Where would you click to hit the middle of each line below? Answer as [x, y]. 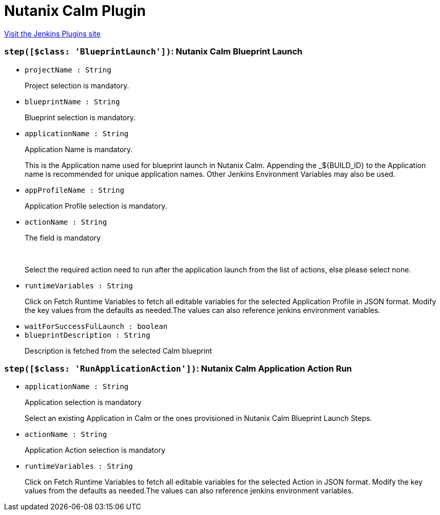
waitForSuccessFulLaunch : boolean [96, 326]
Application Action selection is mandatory [95, 450]
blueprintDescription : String [88, 335]
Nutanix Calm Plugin [75, 11]
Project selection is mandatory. [77, 85]
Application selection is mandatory [83, 402]
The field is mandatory [63, 237]
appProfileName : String [74, 190]
